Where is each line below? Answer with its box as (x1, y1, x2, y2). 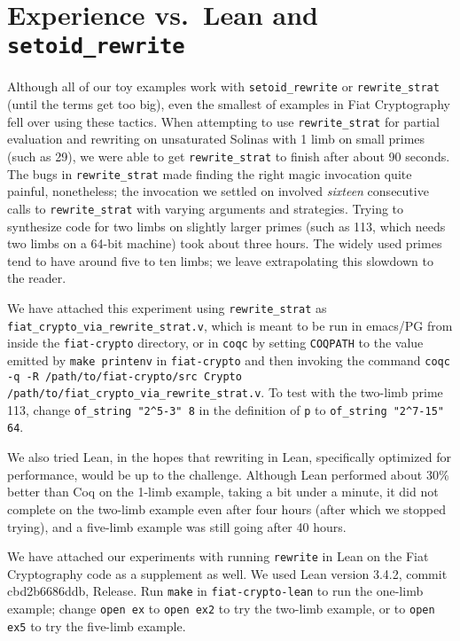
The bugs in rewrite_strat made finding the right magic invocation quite (7, 164, 412, 183)
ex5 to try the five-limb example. (7, 616, 186, 635)
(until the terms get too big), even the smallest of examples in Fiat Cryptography (7, 95, 450, 113)
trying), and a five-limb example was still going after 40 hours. (7, 517, 347, 535)
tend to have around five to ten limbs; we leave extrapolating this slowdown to (7, 251, 433, 270)
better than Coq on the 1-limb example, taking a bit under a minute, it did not (7, 482, 439, 501)
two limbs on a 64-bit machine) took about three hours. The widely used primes (7, 234, 442, 253)
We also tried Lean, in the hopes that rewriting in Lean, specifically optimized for (7, 448, 451, 466)
